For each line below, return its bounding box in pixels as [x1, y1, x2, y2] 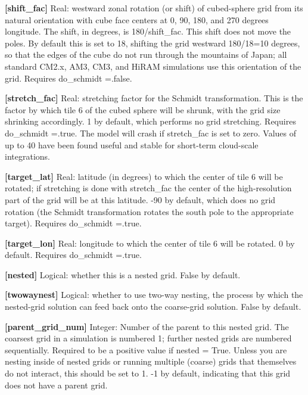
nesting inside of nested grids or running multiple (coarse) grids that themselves [5, 355, 297, 368]
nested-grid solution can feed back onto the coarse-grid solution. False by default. [5, 300, 301, 313]
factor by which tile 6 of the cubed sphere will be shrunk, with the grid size [5, 103, 281, 116]
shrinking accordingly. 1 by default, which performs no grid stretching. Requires [5, 115, 296, 127]
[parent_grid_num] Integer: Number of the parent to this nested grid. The [5, 320, 289, 332]
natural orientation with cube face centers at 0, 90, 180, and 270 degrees [5, 13, 269, 26]
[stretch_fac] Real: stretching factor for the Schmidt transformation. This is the [5, 92, 303, 104]
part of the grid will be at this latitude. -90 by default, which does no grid [5, 193, 276, 206]
